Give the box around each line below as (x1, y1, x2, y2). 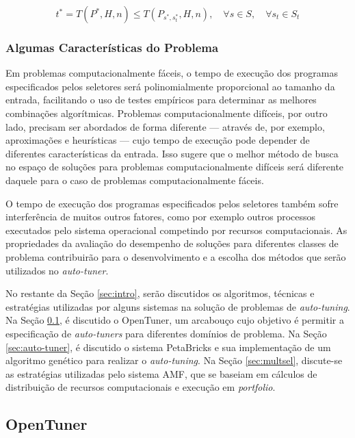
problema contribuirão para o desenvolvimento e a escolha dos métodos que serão (5, 249, 346, 263)
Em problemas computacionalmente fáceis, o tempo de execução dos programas (5, 66, 338, 80)
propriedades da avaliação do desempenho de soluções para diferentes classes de (5, 236, 339, 250)
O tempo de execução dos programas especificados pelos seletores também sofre (5, 196, 339, 210)
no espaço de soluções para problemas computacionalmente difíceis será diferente (5, 159, 344, 174)
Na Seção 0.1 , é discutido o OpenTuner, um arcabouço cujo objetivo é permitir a (5, 313, 344, 327)
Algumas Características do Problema (5, 38, 219, 55)
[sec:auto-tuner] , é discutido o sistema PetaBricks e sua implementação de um (5, 339, 331, 354)
